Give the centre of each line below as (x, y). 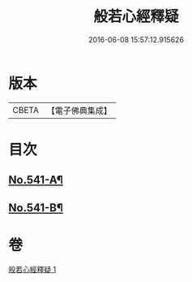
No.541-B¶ (36, 208)
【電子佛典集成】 (79, 111)
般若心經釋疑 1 (32, 269)
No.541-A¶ (36, 180)
